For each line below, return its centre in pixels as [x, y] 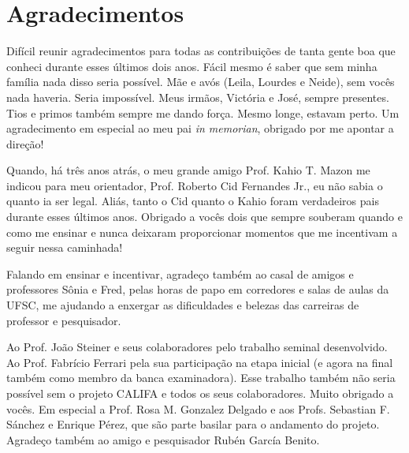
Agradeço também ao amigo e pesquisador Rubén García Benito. [163, 439]
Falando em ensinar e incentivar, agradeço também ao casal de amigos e [180, 273]
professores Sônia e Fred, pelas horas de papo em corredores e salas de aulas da [198, 289]
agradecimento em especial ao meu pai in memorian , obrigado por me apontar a [200, 128]
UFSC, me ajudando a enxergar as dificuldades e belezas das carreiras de [183, 305]
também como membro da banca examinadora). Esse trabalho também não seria [201, 378]
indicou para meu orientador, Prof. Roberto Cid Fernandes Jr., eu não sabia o [195, 185]
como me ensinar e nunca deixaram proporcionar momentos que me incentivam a [202, 232]
